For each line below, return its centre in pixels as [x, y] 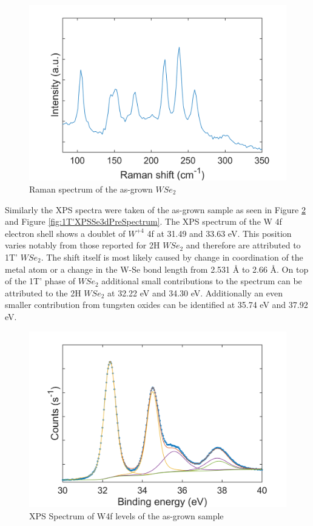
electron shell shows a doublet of [65, 233]
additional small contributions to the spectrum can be [202, 281]
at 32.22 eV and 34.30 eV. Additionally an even [195, 292]
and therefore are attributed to [243, 245]
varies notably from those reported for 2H [82, 245]
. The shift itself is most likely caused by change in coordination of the [172, 257]
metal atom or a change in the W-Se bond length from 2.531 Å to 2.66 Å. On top [157, 269]
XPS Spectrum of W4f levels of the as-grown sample [126, 515]
